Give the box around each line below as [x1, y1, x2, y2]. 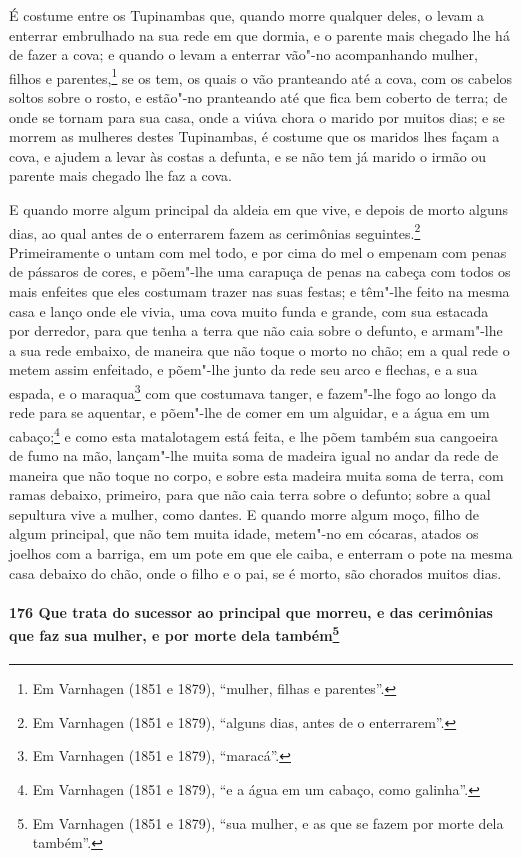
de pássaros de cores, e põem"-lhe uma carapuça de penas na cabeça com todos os [9, 261, 511, 282]
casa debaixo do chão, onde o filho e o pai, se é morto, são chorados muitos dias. [9, 562, 502, 583]
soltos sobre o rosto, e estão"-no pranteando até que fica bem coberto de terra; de [9, 87, 508, 108]
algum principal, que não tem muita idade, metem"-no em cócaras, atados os [9, 523, 479, 544]
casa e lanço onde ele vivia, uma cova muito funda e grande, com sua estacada [9, 300, 489, 321]
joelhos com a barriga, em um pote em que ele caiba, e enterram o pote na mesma [9, 543, 513, 564]
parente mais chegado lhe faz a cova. [9, 165, 232, 186]
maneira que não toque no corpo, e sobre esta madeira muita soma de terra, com [9, 464, 504, 485]
